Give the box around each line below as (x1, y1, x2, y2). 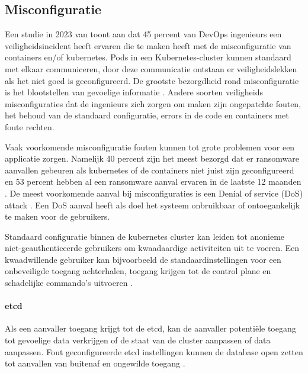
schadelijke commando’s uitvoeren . (5, 276, 133, 289)
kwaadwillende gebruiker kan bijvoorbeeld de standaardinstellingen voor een (5, 253, 281, 265)
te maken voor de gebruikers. (5, 210, 110, 223)
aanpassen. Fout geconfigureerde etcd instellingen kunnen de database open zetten (5, 345, 303, 358)
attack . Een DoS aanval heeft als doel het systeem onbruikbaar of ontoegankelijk (5, 198, 300, 211)
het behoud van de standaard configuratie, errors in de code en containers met (5, 109, 289, 121)
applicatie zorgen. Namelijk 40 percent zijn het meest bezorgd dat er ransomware (5, 152, 299, 165)
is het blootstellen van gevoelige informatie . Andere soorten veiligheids (5, 86, 263, 98)
